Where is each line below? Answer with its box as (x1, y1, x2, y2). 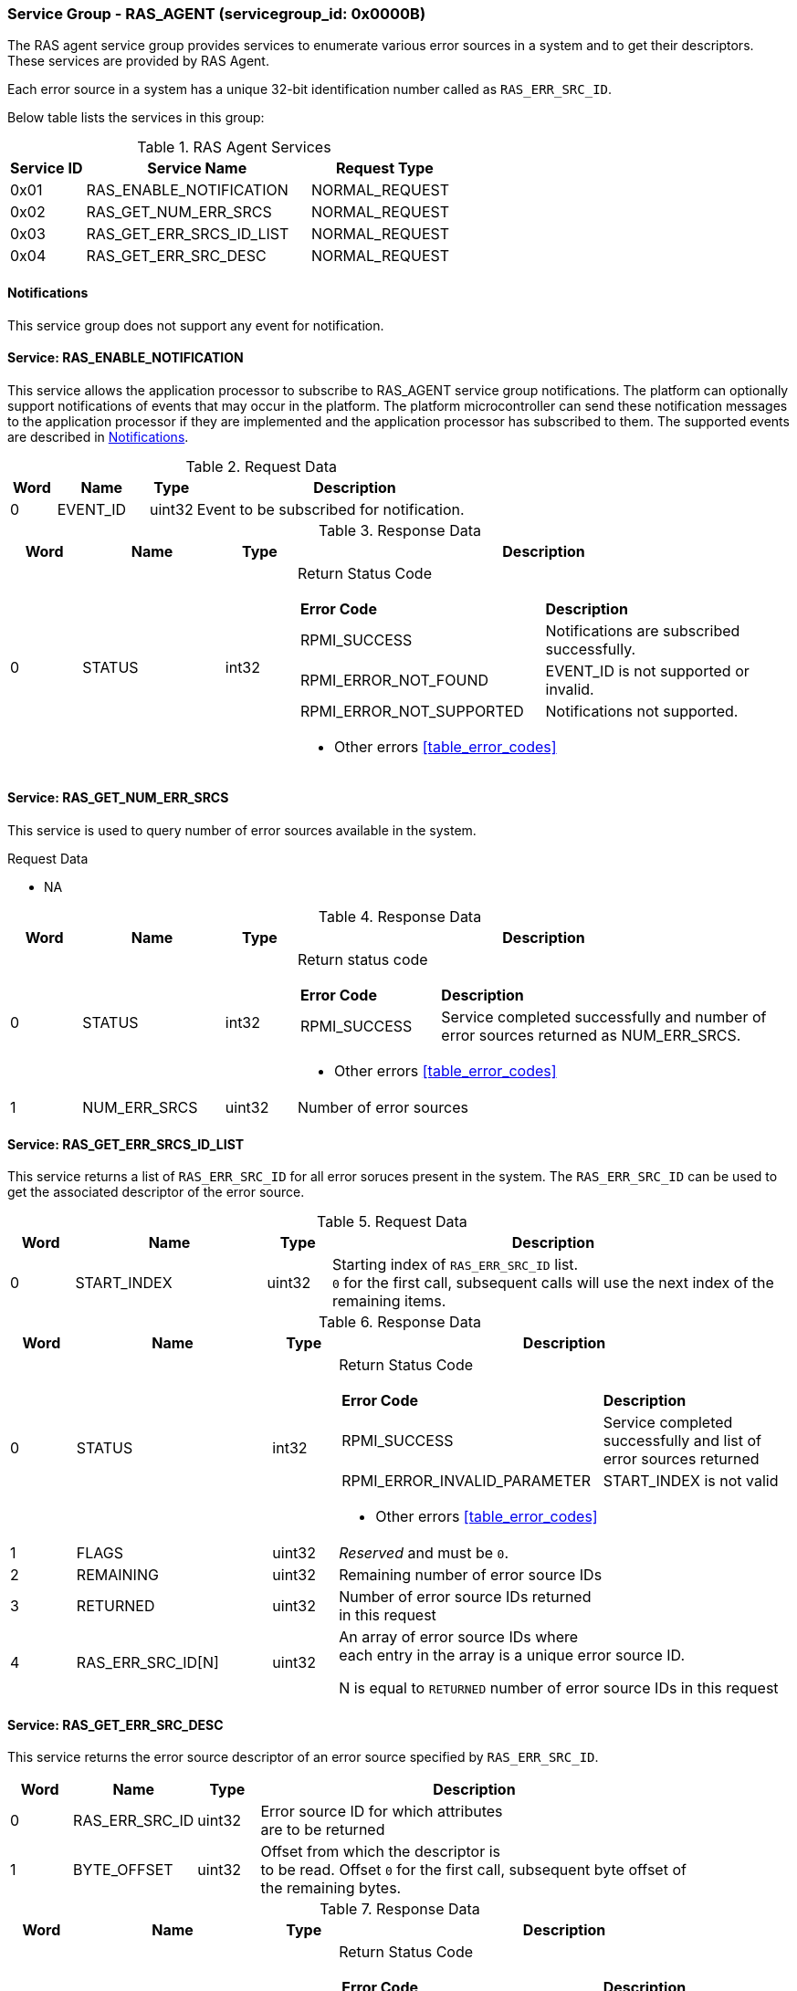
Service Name (147, 159, 247, 178)
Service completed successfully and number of (441, 1008, 767, 1027)
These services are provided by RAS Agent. (7, 53, 269, 69)
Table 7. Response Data (320, 1900, 480, 1919)
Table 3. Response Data (318, 520, 482, 540)
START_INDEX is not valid (603, 1472, 779, 1491)
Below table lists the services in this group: (7, 110, 265, 126)
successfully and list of (603, 1431, 762, 1451)
